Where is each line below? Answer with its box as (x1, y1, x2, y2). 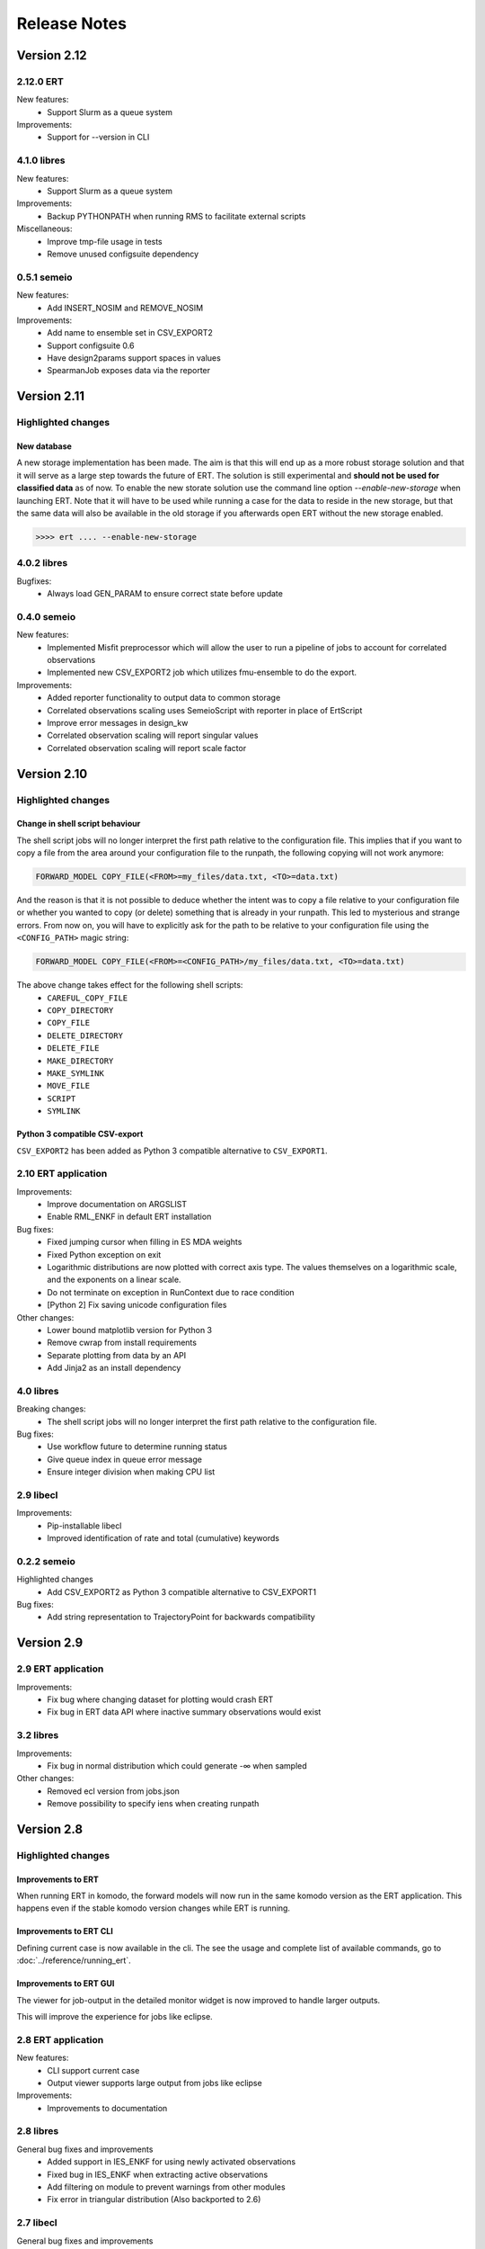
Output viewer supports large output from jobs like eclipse (47, 2077, 262, 2088)
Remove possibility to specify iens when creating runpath (47, 1798, 260, 1809)
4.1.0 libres (16, 154, 66, 166)
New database (16, 441, 72, 452)
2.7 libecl (16, 2217, 57, 2229)
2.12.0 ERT (16, 75, 65, 87)
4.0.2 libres (16, 557, 68, 569)
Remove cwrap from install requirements (47, 1337, 198, 1349)
